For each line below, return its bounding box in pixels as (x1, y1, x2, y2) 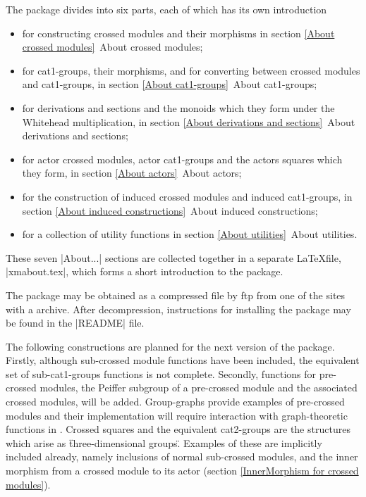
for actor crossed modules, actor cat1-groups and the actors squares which (22, 151, 343, 166)
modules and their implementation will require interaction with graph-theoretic (6, 408, 348, 422)
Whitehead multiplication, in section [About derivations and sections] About (22, 114, 355, 129)
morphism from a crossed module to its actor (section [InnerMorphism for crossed (6, 463, 359, 478)
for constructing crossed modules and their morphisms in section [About (22, 25, 335, 40)
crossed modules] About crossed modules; (22, 39, 203, 54)
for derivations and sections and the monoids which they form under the (22, 100, 335, 115)
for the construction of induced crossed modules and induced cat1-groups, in (22, 189, 353, 203)
